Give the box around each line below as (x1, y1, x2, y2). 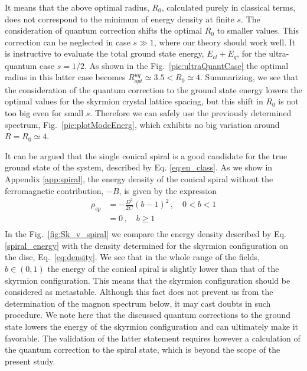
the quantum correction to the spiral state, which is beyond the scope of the (5, 343, 280, 356)
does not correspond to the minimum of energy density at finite (5, 12, 234, 25)
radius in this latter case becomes (5, 71, 126, 83)
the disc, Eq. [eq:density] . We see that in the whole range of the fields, (5, 251, 260, 263)
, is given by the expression (119, 184, 217, 196)
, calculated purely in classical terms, (161, 1, 296, 13)
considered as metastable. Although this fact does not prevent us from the (5, 285, 273, 298)
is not (278, 95, 299, 107)
